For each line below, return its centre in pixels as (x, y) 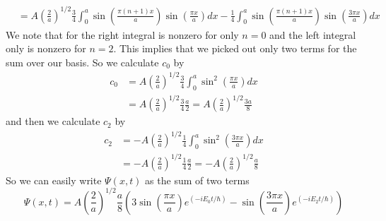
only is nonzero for (46, 48)
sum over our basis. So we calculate (82, 62)
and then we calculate (53, 121)
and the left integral (313, 34)
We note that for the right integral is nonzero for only (122, 34)
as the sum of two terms (197, 180)
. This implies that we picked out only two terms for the (235, 48)
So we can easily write (54, 180)
